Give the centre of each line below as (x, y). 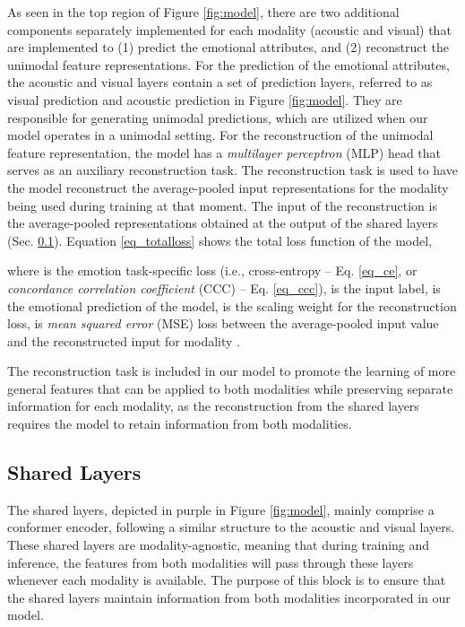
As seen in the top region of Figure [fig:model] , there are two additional (203, 12)
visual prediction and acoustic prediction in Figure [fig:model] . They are (205, 99)
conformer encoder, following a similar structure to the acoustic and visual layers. (231, 527)
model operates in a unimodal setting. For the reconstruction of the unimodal (220, 135)
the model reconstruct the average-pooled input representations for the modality (228, 187)
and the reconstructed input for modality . (124, 340)
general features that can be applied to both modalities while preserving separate (230, 388)
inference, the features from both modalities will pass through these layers (211, 562)
